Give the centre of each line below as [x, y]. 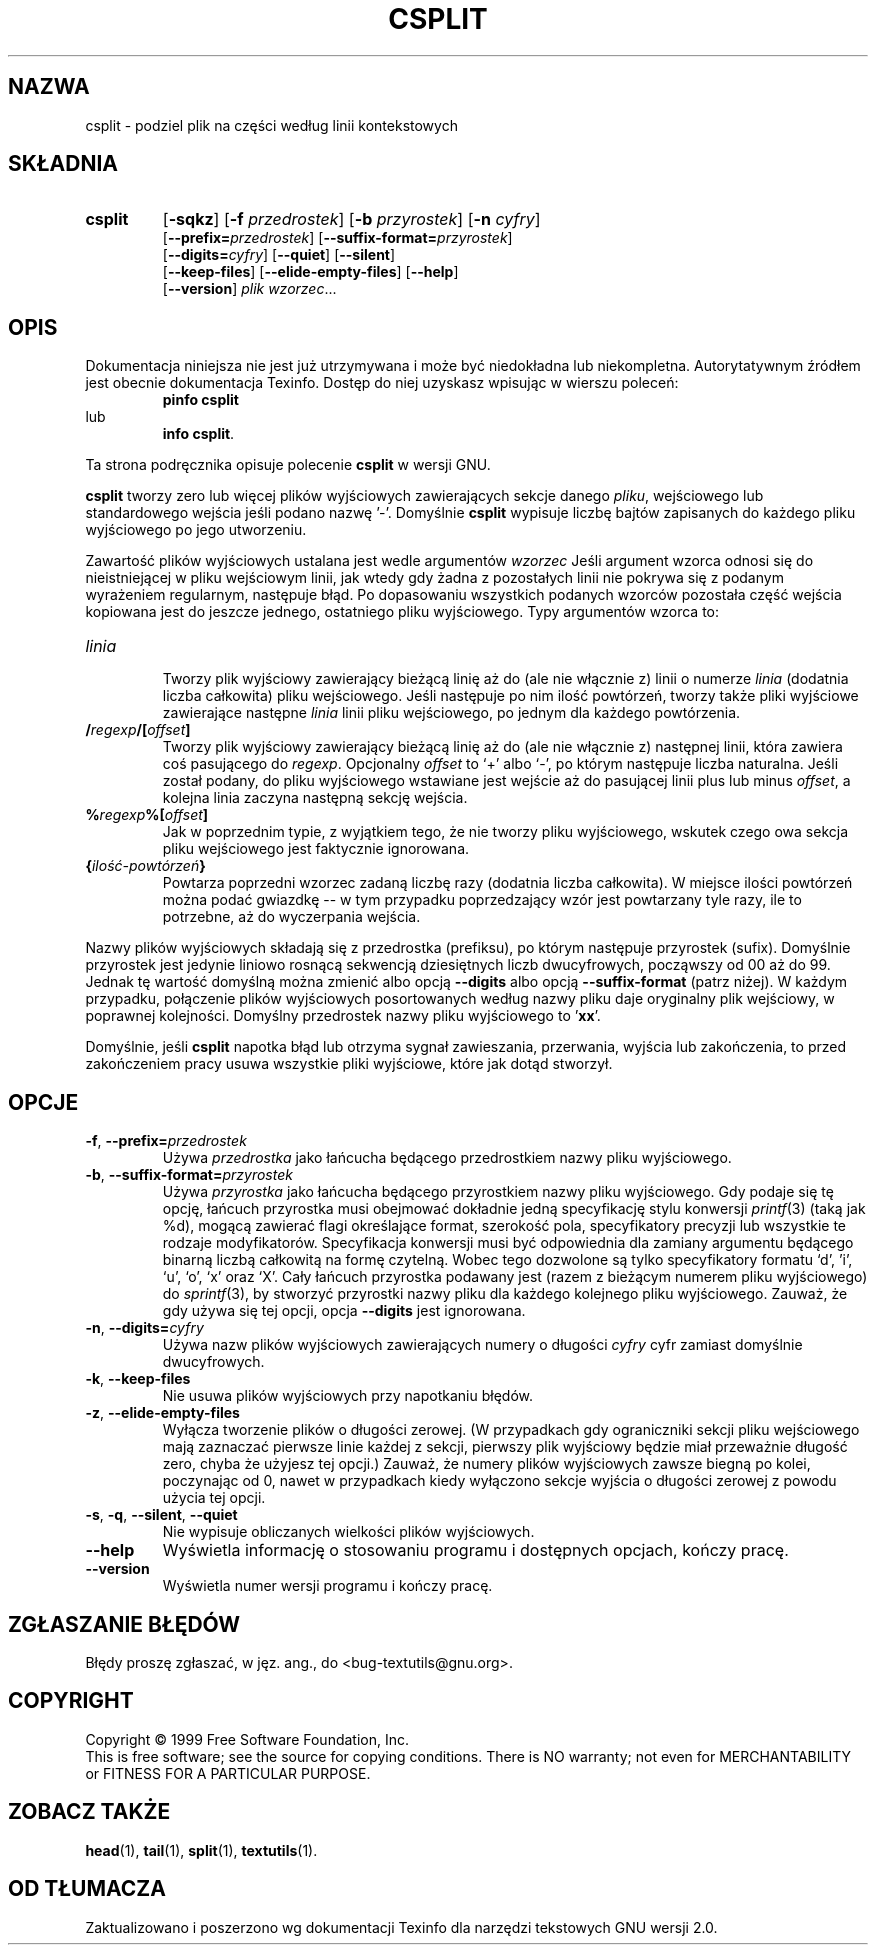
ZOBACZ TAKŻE [89, 1812]
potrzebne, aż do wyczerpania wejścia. [291, 917]
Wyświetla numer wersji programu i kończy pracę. [327, 1586]
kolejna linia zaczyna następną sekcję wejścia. [315, 798]
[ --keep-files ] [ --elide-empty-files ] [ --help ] [310, 272]
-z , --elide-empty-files [162, 1413]
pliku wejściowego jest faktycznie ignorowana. [316, 849]
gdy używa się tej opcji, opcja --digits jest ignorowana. [344, 1311]
